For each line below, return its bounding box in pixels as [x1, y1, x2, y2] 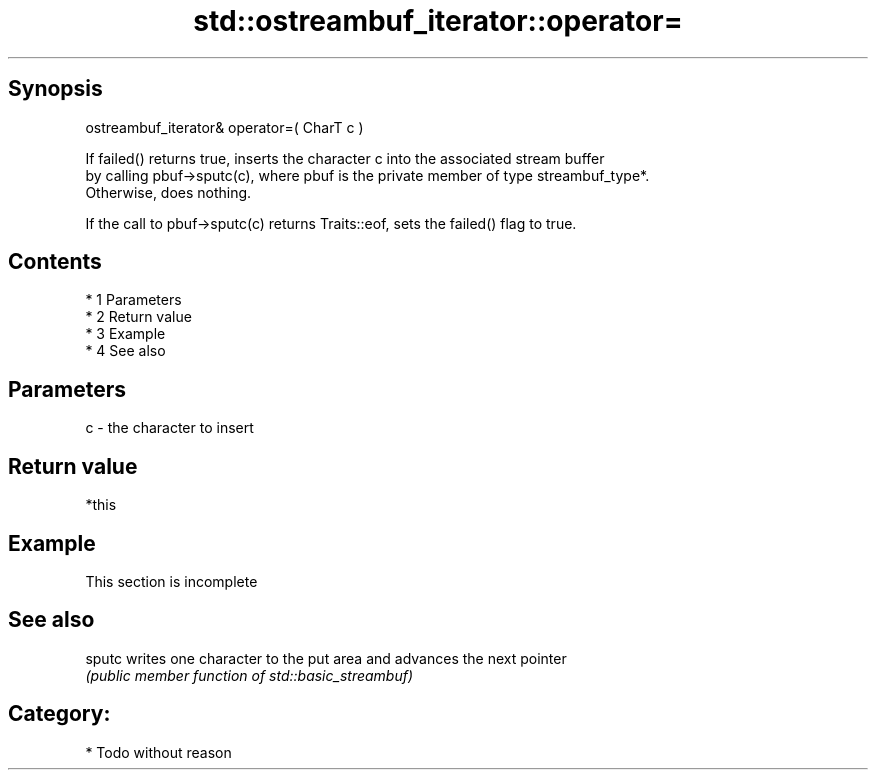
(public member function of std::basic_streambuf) [85, 666, 414, 684]
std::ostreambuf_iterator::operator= [193, 4, 683, 38]
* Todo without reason [85, 743, 232, 761]
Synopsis [8, 76, 103, 102]
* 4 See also [85, 342, 166, 360]
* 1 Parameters [85, 291, 182, 309]
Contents [8, 249, 102, 275]
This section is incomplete [85, 572, 258, 590]
